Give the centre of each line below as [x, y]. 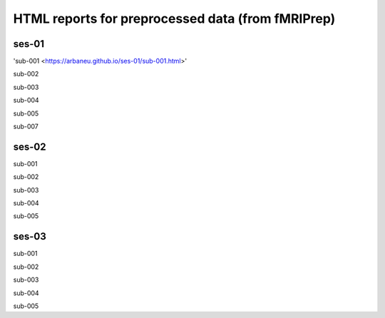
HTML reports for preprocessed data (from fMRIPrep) [174, 19]
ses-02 [30, 147]
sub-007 [26, 127]
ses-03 [30, 236]
